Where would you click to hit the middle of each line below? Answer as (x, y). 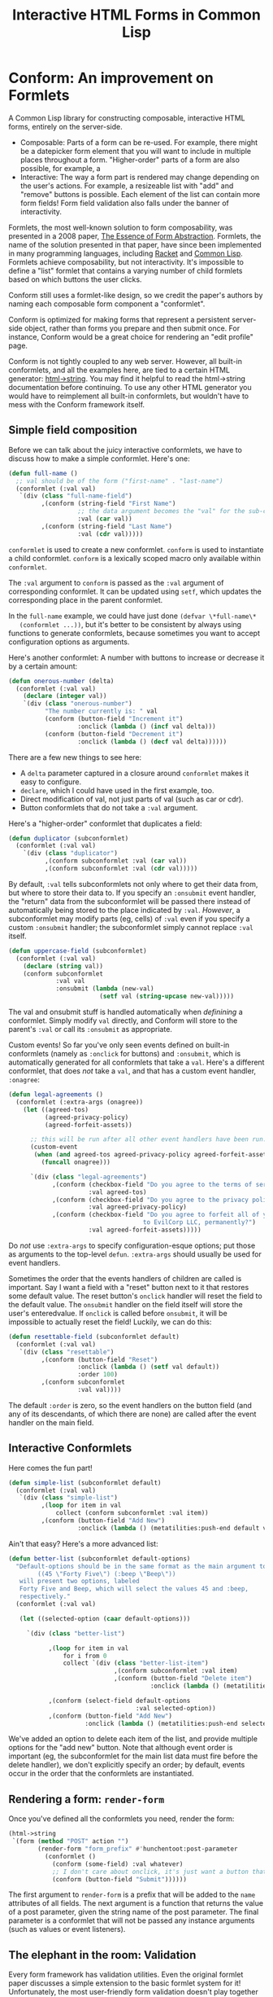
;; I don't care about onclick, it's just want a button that (159, 1872)
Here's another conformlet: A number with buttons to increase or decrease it (136, 657)
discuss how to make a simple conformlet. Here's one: (100, 459)
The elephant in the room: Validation (102, 1955)
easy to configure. (51, 781)
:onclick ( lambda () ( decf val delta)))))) (152, 742)
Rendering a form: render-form (87, 1799)
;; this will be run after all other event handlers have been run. (148, 1139)
